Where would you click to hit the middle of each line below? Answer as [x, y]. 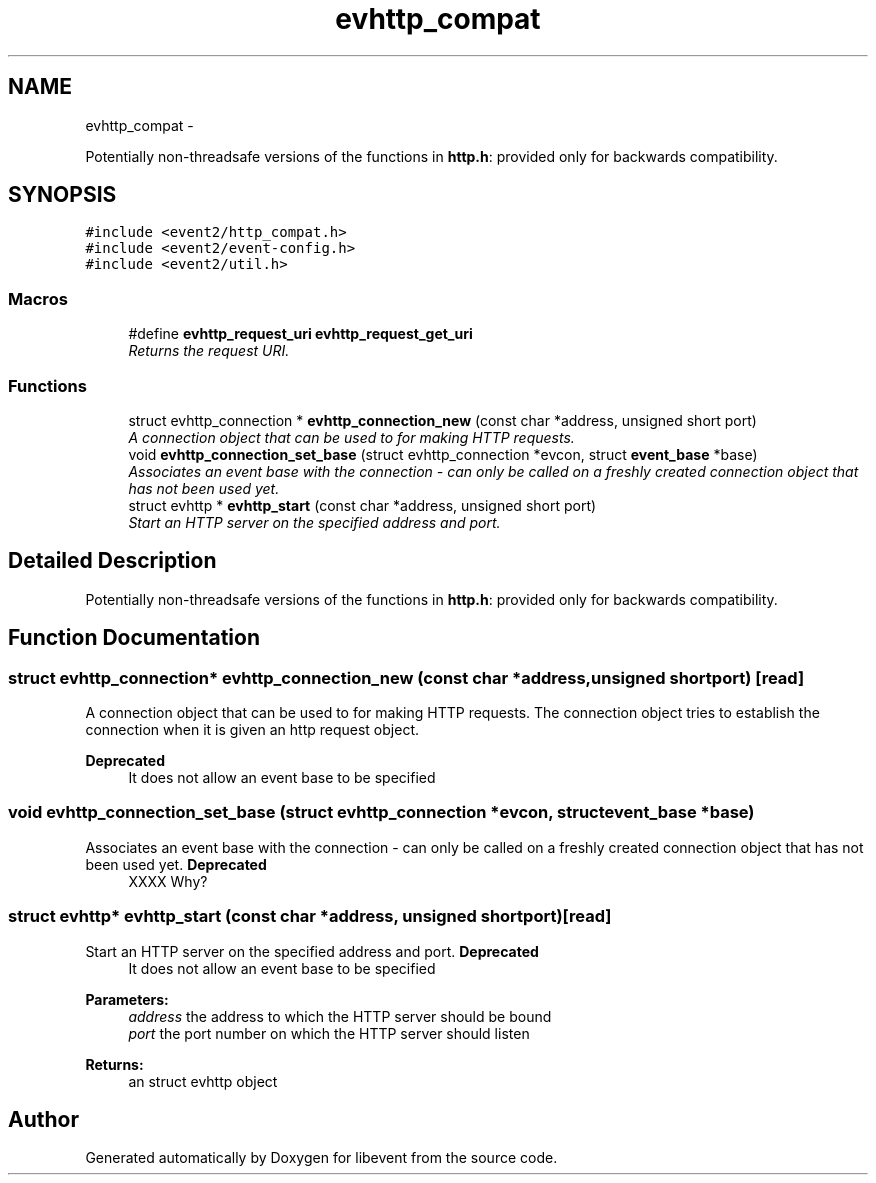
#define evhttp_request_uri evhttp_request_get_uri [300, 334]
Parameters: [127, 999]
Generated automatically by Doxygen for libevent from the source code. [321, 1158]
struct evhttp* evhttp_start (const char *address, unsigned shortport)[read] [310, 916]
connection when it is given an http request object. [252, 729]
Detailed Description [112, 561]
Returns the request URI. [209, 351]
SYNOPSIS [62, 195]
